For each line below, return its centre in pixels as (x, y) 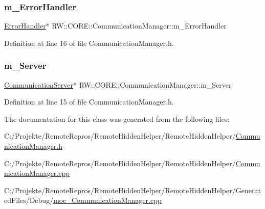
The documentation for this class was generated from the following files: (117, 119)
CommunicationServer (39, 84)
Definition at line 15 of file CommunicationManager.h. (89, 102)
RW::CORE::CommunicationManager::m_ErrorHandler (139, 26)
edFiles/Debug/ (29, 200)
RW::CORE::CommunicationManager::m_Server (155, 84)
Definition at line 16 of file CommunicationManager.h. (89, 43)
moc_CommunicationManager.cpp (107, 200)
